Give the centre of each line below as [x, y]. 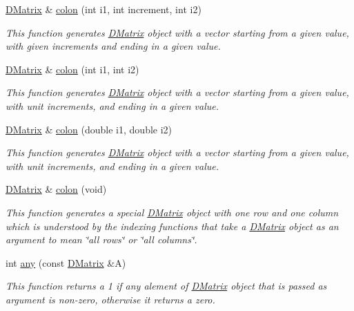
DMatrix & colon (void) [56, 189]
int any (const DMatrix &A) [66, 262]
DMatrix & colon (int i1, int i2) [72, 69]
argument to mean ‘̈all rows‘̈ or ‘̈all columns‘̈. [101, 239]
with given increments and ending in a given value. [113, 46]
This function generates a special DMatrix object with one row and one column [172, 212]
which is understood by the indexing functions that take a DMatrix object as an [172, 226]
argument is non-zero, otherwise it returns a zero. [110, 299]
